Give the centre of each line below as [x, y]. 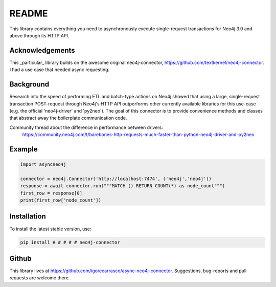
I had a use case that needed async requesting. [60, 70]
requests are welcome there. [40, 278]
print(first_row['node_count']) [61, 200]
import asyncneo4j [43, 164]
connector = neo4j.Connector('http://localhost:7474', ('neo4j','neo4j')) [116, 179]
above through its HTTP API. [39, 35]
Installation [28, 217]
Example [24, 149]
